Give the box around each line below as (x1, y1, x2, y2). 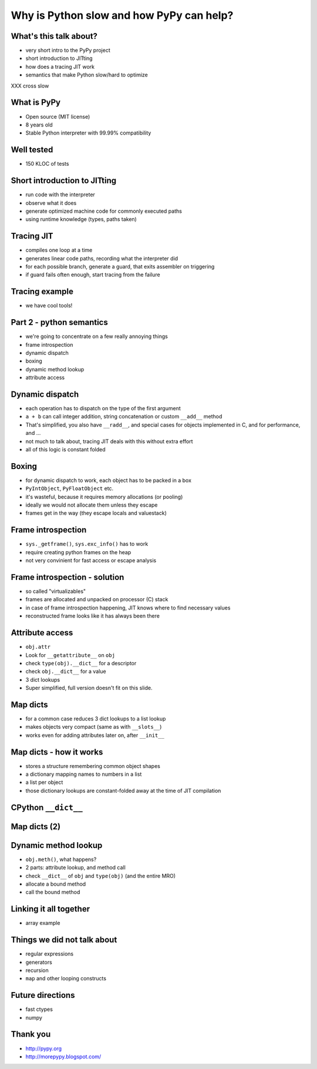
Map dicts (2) (11, 822, 61, 832)
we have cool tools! (25, 302, 73, 309)
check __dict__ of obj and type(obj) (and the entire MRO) (25, 872, 176, 879)
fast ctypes (25, 1006, 53, 1013)
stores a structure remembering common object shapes (25, 762, 161, 769)
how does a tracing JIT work (25, 63, 95, 70)
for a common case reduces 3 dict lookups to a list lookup (25, 715, 166, 722)
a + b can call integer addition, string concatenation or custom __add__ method (25, 413, 222, 420)
